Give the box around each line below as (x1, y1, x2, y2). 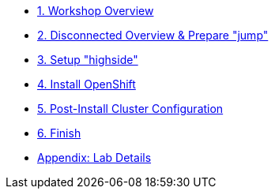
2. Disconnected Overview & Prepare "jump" (37, 28, 269, 42)
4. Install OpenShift (37, 77, 136, 91)
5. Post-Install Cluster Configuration (37, 102, 224, 115)
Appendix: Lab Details (37, 151, 152, 164)
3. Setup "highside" (37, 53, 138, 66)
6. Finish (37, 126, 81, 140)
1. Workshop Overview (37, 4, 154, 17)
